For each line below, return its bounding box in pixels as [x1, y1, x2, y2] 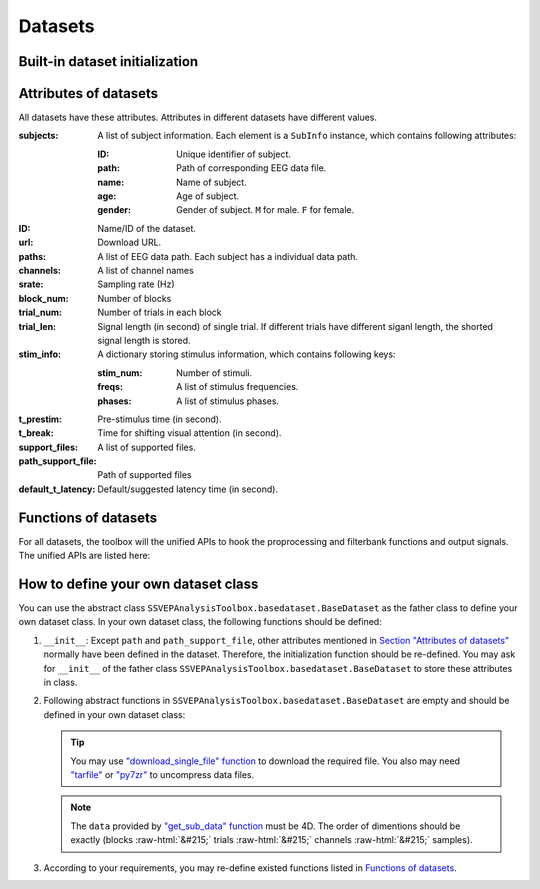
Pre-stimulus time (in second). [97, 413, 222, 425]
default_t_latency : [18, 483, 96, 495]
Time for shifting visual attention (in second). [97, 427, 282, 439]
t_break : [18, 427, 54, 439]
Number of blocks [97, 292, 172, 304]
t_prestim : [18, 413, 63, 425]
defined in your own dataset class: [43, 708, 186, 720]
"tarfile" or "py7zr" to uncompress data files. [70, 768, 255, 780]
